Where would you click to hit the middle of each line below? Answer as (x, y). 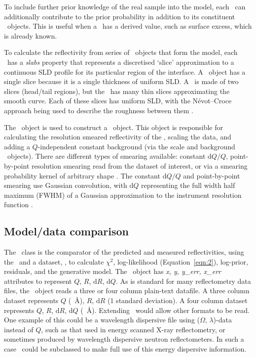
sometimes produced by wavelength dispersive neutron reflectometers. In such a (124, 339)
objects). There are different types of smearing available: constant (106, 156)
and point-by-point (212, 175)
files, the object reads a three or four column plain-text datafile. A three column (127, 290)
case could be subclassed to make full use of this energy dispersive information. (125, 349)
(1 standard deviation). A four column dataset (178, 300)
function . (18, 204)
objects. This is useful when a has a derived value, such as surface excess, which (129, 26)
